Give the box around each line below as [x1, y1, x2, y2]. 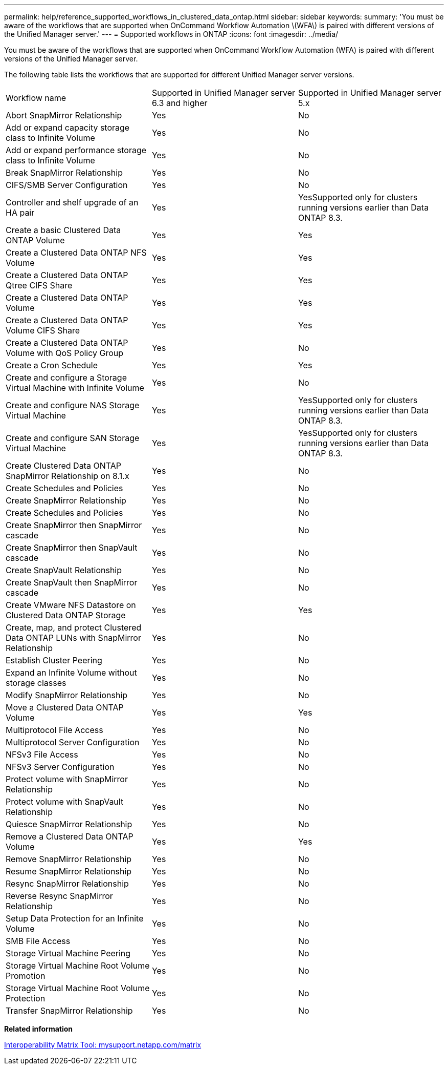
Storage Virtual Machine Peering [6, 948, 131, 958]
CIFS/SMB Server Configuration [6, 180, 128, 190]
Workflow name [6, 93, 66, 103]
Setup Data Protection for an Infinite [6, 913, 144, 924]
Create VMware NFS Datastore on [6, 600, 136, 610]
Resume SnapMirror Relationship [6, 866, 132, 876]
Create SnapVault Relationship [6, 565, 122, 575]
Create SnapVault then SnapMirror [6, 577, 138, 588]
